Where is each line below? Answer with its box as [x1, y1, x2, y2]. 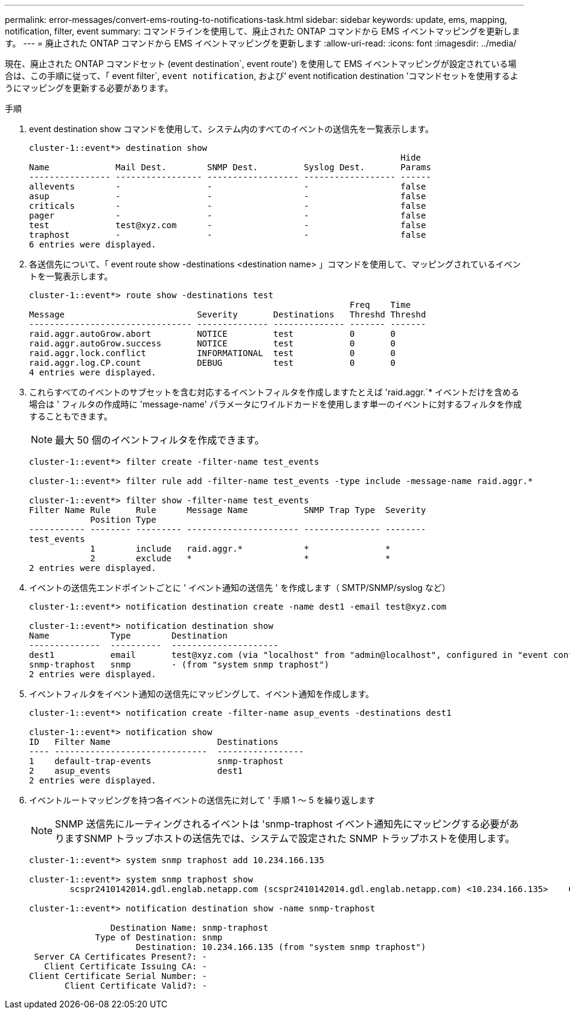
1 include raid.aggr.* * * [90, 544, 391, 553]
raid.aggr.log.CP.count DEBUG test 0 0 [29, 358, 395, 368]
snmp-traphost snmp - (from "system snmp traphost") [29, 660, 330, 669]
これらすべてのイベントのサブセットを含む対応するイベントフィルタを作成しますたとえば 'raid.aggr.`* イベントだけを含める [29, 387, 520, 397]
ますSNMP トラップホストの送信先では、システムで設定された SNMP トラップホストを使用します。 [65, 832, 515, 844]
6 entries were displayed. [29, 240, 156, 249]
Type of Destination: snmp [95, 933, 223, 942]
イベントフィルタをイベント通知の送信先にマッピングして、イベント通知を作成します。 [29, 689, 374, 699]
